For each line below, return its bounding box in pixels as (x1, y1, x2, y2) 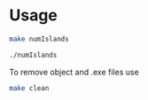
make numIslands (9, 35, 69, 43)
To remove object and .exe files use (9, 66, 139, 77)
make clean (9, 83, 50, 93)
